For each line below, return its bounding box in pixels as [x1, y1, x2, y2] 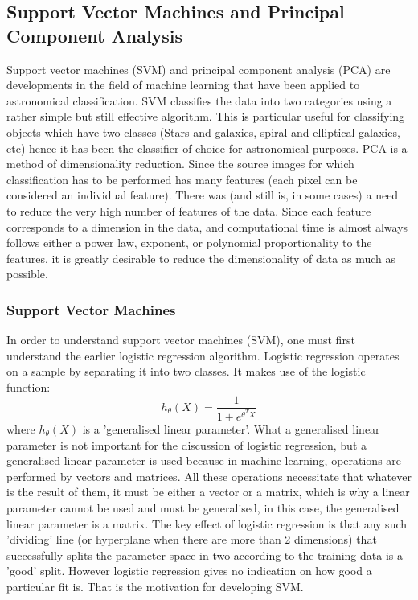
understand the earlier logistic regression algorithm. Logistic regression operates [6, 347, 400, 364]
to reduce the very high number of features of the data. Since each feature [6, 202, 371, 219]
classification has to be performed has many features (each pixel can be [6, 171, 358, 187]
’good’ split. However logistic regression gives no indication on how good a [6, 562, 372, 579]
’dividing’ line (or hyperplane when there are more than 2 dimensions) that [6, 531, 377, 548]
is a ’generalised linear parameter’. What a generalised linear [82, 421, 380, 437]
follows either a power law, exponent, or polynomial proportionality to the [6, 234, 372, 251]
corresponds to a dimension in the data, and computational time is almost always [6, 218, 408, 235]
